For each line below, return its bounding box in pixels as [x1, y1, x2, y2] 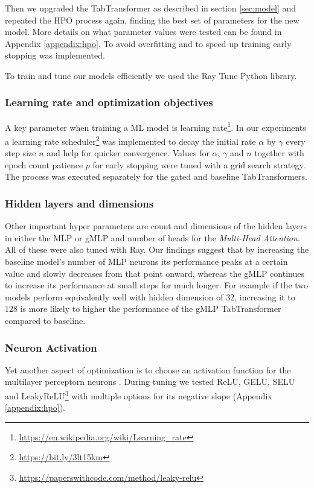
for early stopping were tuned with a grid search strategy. [92, 158, 306, 171]
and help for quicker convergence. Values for [46, 147, 210, 159]
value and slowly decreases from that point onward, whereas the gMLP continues [5, 267, 304, 279]
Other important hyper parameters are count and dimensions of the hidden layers [5, 220, 307, 232]
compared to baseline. [5, 314, 86, 327]
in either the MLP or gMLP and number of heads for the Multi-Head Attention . [5, 231, 300, 244]
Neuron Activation [5, 340, 97, 355]
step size [5, 147, 36, 159]
